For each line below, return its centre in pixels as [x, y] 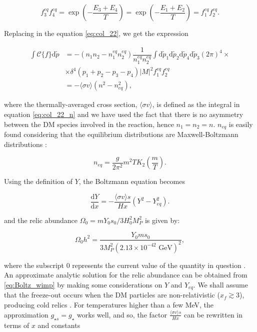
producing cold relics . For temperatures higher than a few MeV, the [109, 305]
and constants [59, 325]
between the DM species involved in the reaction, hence [89, 124]
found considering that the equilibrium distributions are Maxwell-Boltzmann [121, 134]
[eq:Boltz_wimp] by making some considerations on [83, 284]
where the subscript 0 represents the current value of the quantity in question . [125, 265]
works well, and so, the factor [122, 314]
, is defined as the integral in [196, 104]
